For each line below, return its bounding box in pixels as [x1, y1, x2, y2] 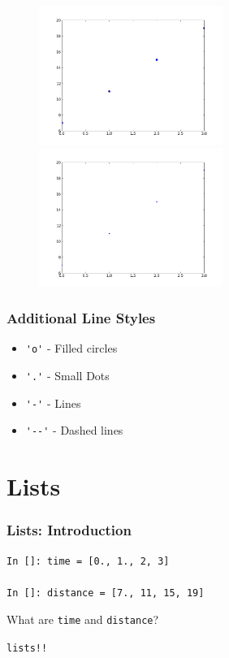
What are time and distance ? [6, 611, 159, 628]
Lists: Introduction [6, 520, 132, 540]
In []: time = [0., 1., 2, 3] [6, 555, 170, 567]
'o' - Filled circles [25, 340, 118, 357]
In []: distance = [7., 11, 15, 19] [6, 587, 205, 599]
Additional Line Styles [6, 308, 156, 328]
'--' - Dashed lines [25, 422, 123, 439]
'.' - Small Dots [25, 367, 110, 384]
